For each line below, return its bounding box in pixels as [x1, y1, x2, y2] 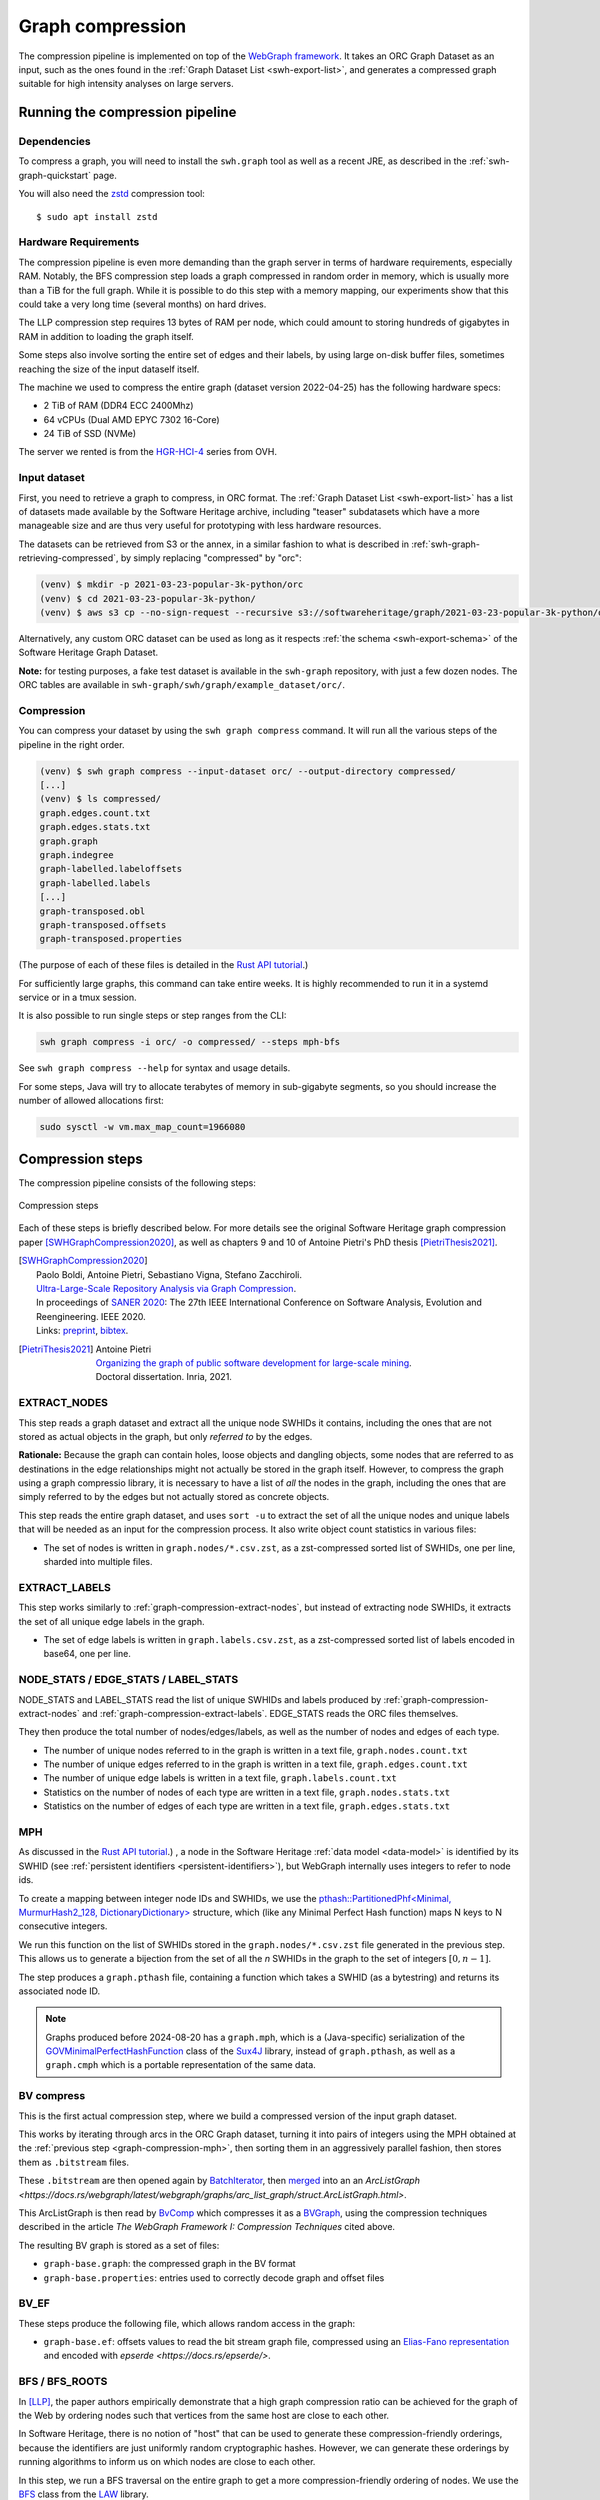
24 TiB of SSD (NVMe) [43, 428, 137, 440]
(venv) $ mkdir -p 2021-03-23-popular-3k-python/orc [39, 579, 304, 590]
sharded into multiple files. [43, 1556, 153, 1568]
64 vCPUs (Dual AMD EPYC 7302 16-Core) [43, 413, 220, 425]
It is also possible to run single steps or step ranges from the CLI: [18, 1010, 287, 1022]
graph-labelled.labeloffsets [39, 863, 183, 875]
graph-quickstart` [18, 169, 92, 181]
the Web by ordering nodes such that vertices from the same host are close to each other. [18, 2409, 390, 2421]
